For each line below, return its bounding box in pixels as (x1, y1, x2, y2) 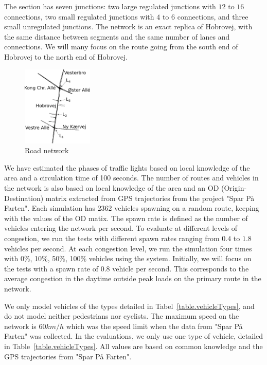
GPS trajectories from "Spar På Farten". (4, 351, 132, 361)
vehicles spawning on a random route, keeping (114, 203, 259, 213)
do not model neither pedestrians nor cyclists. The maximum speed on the (4, 311, 239, 321)
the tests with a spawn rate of (4, 263, 99, 273)
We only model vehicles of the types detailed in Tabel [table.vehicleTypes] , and (4, 300, 255, 311)
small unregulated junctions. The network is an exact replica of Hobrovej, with (4, 21, 253, 32)
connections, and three (177, 11, 248, 22)
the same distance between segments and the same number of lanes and (4, 31, 230, 42)
